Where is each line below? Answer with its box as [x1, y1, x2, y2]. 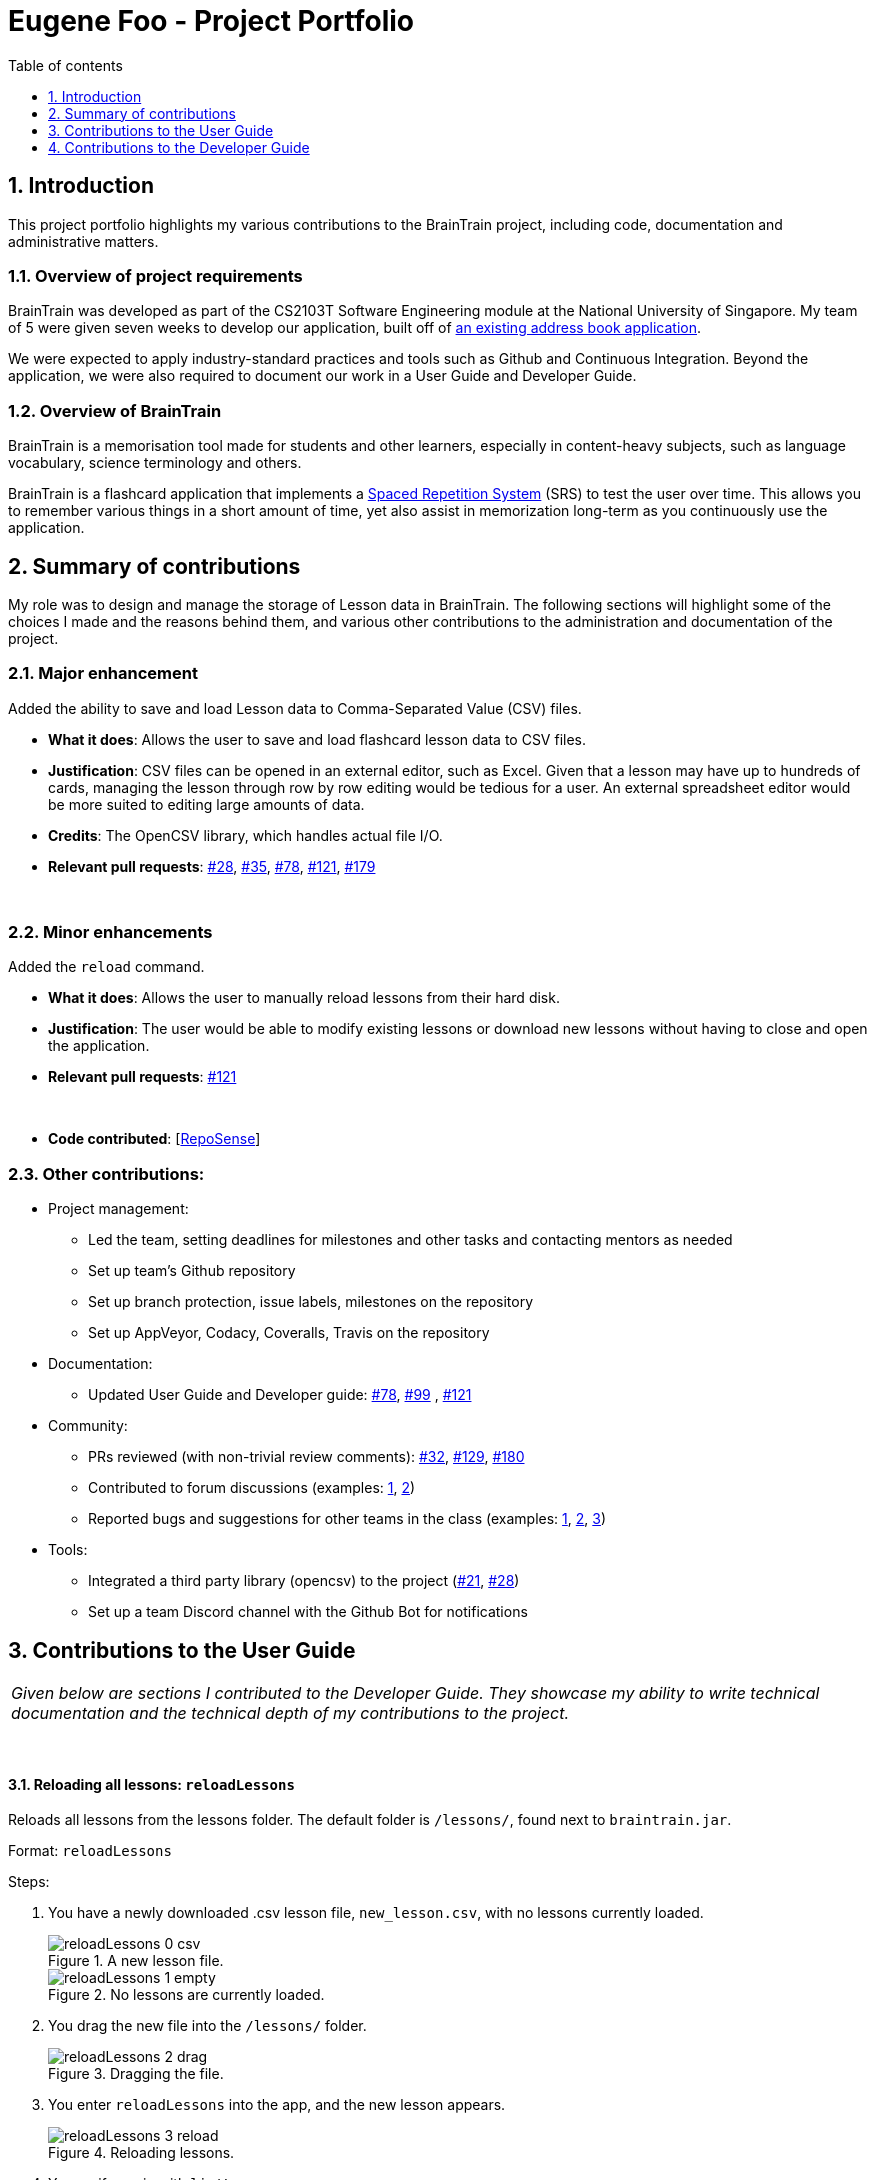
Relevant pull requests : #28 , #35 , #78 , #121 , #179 [48, 857, 376, 875]
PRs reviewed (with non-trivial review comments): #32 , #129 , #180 [88, 1448, 525, 1466]
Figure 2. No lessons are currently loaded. [48, 1986, 325, 2004]
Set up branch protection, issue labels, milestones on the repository [88, 1293, 534, 1311]
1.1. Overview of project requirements [8, 265, 303, 286]
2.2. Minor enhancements [8, 922, 213, 943]
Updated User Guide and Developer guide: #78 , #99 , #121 [88, 1386, 472, 1404]
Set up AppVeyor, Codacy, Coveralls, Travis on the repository [88, 1324, 490, 1342]
